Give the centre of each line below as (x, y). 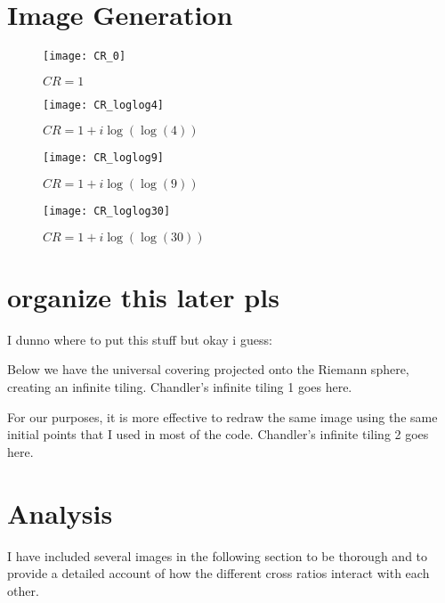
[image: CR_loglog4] (104, 105)
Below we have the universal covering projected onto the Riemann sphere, (208, 369)
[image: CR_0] (85, 57)
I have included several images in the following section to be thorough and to (218, 555)
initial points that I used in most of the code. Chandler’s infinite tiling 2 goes (218, 434)
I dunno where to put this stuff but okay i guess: (140, 339)
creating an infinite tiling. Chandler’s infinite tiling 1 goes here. (180, 387)
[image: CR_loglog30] (107, 212)
